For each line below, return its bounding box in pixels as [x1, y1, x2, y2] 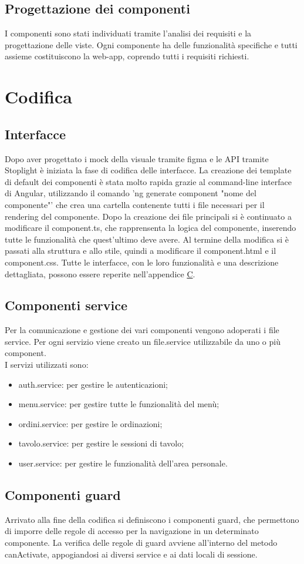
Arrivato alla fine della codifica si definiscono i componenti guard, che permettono [5, 513, 299, 525]
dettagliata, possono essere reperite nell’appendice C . [5, 267, 195, 280]
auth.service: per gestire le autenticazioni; [18, 378, 168, 390]
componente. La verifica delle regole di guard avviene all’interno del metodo [5, 536, 278, 549]
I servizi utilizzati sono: [5, 358, 89, 371]
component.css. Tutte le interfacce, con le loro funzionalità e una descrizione [5, 256, 279, 268]
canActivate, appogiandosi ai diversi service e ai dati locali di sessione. [5, 548, 258, 560]
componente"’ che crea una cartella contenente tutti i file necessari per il [5, 198, 265, 210]
